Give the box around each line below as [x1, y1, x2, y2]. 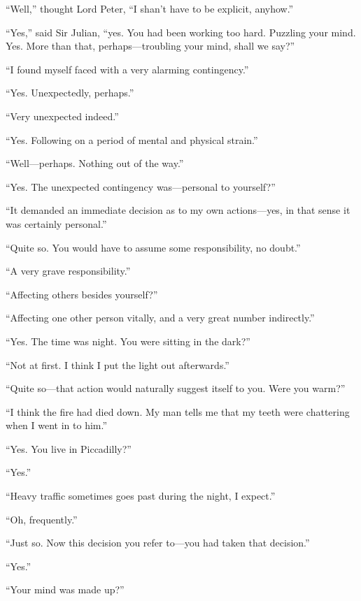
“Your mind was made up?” [6, 582, 125, 597]
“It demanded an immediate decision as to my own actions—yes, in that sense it [6, 203, 351, 217]
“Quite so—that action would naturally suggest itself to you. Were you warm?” [6, 381, 346, 396]
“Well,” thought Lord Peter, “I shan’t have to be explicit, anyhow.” [6, 1, 294, 15]
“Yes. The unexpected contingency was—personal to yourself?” [6, 179, 276, 194]
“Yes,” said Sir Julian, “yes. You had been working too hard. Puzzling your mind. [6, 24, 356, 39]
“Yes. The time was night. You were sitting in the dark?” [6, 333, 250, 348]
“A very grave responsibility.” [6, 263, 131, 278]
